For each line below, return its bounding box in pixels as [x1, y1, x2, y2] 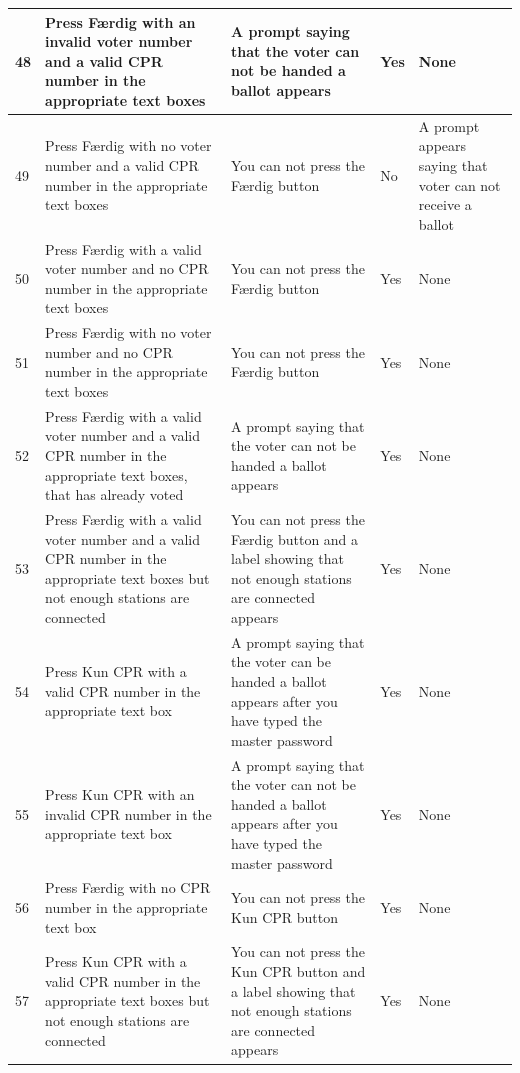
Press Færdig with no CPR [45, 877, 211, 898]
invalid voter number [45, 31, 193, 52]
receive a [418, 194, 472, 215]
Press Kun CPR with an [45, 784, 195, 805]
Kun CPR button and [231, 961, 366, 982]
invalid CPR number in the [45, 803, 212, 824]
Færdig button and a [231, 528, 359, 549]
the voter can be [231, 651, 331, 672]
